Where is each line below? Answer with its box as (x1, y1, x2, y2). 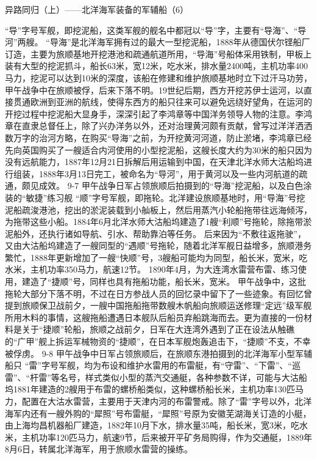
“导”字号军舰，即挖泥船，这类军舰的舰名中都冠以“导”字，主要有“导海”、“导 (5, 23, 307, 36)
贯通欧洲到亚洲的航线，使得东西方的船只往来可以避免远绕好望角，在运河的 (13, 95, 312, 108)
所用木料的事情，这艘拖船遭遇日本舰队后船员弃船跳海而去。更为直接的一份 (5, 310, 304, 323)
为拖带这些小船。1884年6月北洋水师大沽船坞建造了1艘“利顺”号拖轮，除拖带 (5, 215, 304, 228)
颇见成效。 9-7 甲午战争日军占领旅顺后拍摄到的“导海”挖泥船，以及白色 (21, 179, 304, 192)
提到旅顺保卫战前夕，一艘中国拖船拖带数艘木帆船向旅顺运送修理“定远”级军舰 (5, 299, 312, 312)
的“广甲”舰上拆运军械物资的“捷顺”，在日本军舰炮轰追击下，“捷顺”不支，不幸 (5, 335, 311, 348)
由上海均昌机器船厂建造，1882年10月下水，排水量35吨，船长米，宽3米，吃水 (5, 419, 308, 431)
